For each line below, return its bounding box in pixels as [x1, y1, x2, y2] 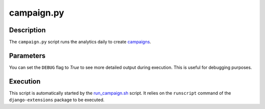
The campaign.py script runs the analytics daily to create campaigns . [9, 39, 152, 45]
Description [9, 26, 46, 34]
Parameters [9, 51, 46, 60]
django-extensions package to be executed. [9, 97, 105, 103]
